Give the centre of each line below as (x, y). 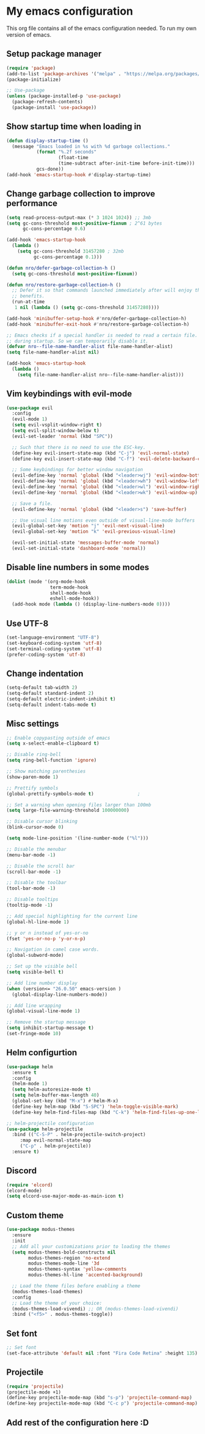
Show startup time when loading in (74, 127)
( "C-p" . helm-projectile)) (56, 1146)
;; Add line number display (42, 983)
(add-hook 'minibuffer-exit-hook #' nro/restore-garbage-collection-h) (98, 324)
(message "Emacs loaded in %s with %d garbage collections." (91, 146)
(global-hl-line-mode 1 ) (38, 922)
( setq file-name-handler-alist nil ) (53, 352)
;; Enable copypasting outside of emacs (59, 738)
